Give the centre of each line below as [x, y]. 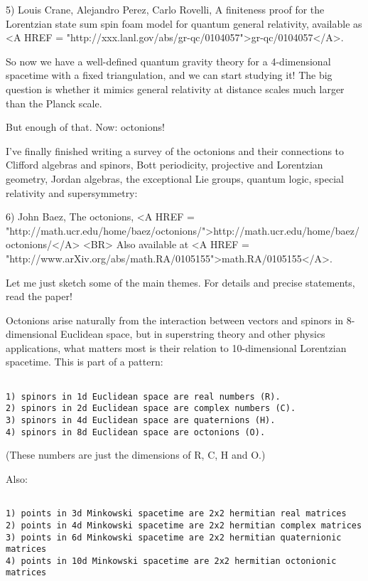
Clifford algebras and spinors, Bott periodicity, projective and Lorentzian [164, 165]
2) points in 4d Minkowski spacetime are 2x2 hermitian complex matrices [184, 525]
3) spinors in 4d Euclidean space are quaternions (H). [141, 421]
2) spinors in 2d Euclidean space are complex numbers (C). [151, 409]
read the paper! [39, 296]
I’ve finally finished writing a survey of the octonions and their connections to [175, 150]
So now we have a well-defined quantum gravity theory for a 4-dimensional [168, 61]
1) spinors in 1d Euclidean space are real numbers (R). [143, 396]
